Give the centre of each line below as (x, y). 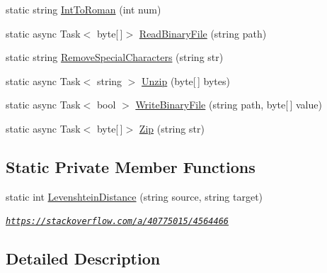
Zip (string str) (172, 128)
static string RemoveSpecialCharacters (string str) (115, 57)
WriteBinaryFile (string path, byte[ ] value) (229, 105)
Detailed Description (83, 258)
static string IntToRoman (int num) (84, 9)
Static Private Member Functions (131, 166)
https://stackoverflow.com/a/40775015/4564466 (117, 222)
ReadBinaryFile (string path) (203, 33)
